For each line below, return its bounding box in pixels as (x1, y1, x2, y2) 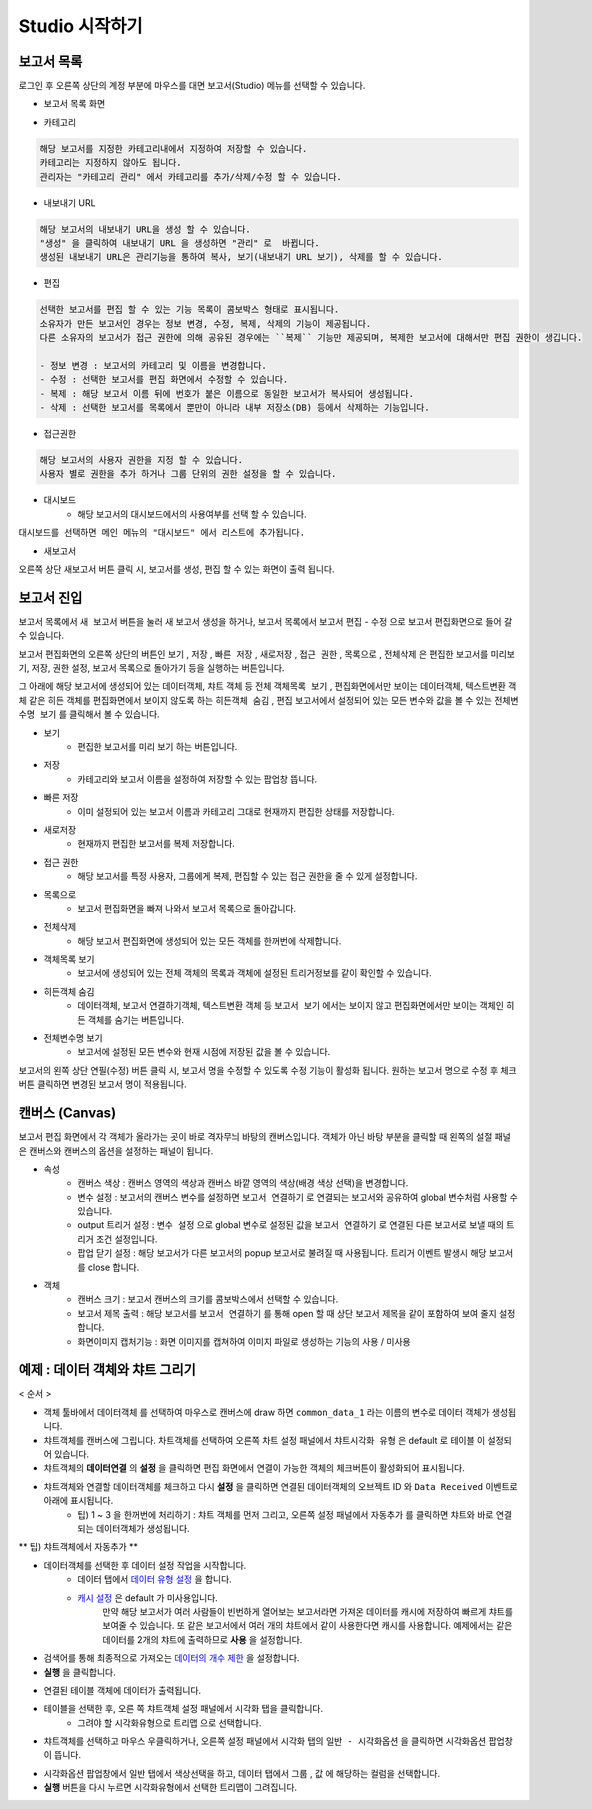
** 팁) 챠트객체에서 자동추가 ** (18, 1541, 139, 1553)
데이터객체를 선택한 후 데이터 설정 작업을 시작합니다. (43, 1559, 247, 1571)
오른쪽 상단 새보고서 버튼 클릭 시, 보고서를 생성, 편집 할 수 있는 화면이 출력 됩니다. (18, 563, 335, 575)
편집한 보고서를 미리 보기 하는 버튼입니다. (77, 741, 238, 752)
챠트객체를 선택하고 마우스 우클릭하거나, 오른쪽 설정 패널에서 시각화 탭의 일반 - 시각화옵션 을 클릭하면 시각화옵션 (43, 1735, 487, 1747)
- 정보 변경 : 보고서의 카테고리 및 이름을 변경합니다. (39, 360, 267, 371)
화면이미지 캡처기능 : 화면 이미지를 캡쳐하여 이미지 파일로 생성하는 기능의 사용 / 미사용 (77, 1335, 411, 1347)
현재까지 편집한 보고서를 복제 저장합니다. (77, 838, 235, 850)
